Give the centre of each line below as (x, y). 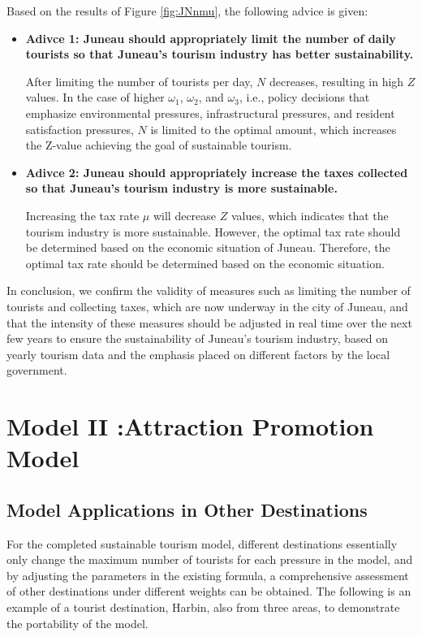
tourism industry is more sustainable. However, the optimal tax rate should (213, 231)
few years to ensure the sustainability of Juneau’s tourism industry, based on (197, 338)
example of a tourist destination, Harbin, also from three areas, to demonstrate (203, 607)
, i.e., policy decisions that (304, 97)
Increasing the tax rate (82, 215)
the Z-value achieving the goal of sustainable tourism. (159, 145)
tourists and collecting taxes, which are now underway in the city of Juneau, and (207, 306)
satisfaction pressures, (80, 129)
